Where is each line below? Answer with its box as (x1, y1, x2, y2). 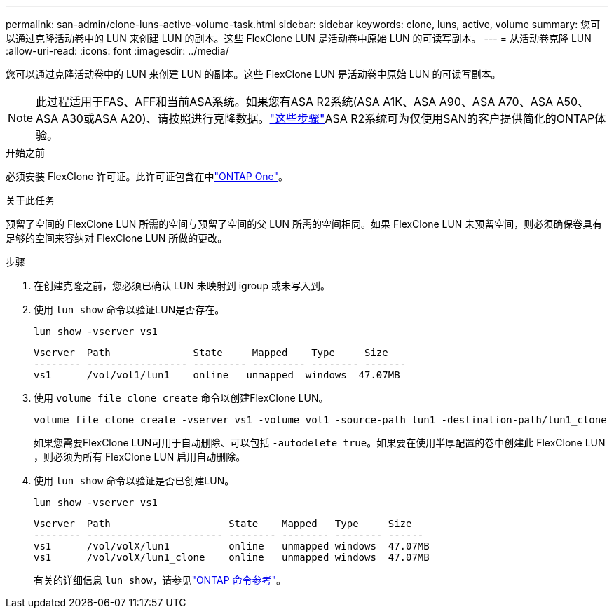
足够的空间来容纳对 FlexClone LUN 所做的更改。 (6, 232, 228, 244)
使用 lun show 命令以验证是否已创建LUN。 (34, 475, 235, 486)
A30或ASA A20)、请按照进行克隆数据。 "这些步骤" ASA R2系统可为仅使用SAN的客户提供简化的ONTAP (61, 111, 595, 125)
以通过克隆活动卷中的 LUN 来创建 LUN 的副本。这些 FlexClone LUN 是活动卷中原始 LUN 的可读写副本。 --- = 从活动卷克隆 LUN (6, 32, 592, 44)
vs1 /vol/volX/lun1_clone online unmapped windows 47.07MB (34, 552, 430, 563)
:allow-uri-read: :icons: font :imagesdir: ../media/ (6, 45, 229, 57)
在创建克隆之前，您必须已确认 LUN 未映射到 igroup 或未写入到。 (34, 280, 330, 292)
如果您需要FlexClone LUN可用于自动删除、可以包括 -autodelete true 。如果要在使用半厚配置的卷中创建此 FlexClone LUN (34, 437, 606, 449)
